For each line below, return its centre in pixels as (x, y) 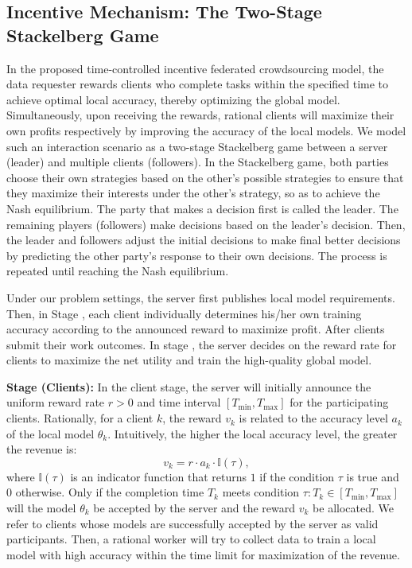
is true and (373, 476)
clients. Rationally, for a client (80, 418)
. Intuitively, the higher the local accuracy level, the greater (253, 433)
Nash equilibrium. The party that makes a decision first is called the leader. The (202, 208)
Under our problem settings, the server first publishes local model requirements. (201, 297)
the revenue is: (42, 449)
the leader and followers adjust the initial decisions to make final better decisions (204, 240)
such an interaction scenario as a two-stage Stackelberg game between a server (197, 146)
